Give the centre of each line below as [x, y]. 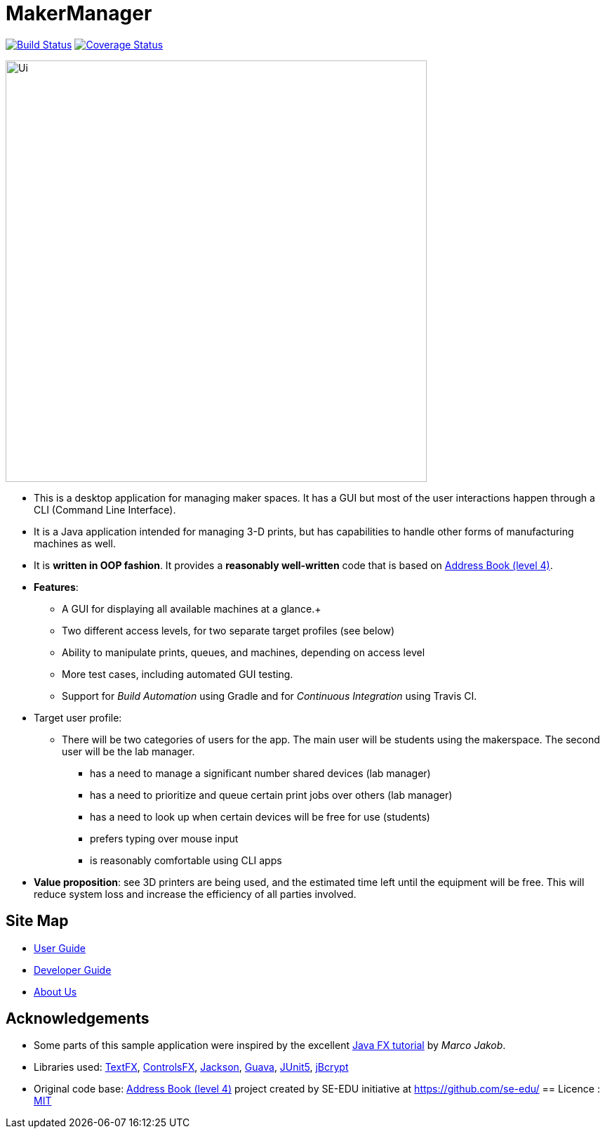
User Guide [60, 948]
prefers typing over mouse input [164, 838]
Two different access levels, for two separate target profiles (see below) [228, 630]
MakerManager [79, 13]
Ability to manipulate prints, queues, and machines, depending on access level [244, 652]
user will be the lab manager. [128, 751]
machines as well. [75, 543]
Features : [56, 587]
